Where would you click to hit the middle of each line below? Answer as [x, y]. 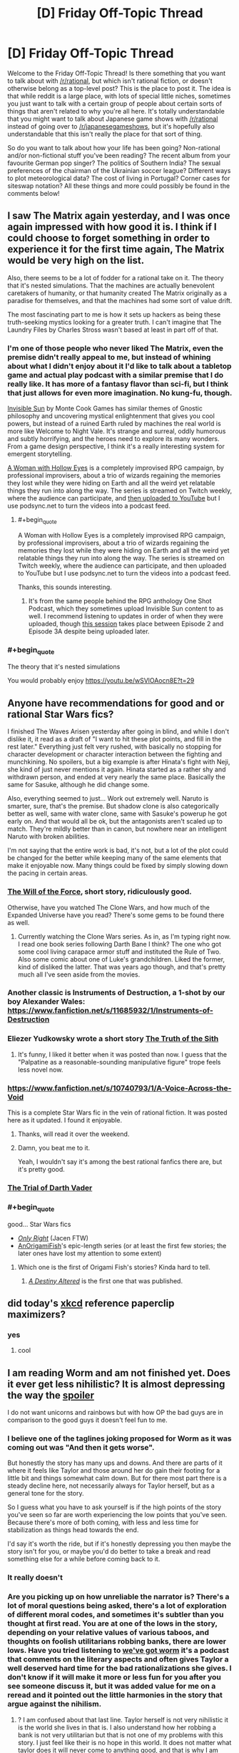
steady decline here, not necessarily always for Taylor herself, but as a [111, 1486]
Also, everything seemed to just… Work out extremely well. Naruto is [108, 799]
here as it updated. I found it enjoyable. [65, 1120]
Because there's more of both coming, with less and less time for [103, 1522]
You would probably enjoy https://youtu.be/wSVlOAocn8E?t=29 [101, 681]
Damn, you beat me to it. [54, 1148]
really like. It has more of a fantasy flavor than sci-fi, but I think [118, 384]
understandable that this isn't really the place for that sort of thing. [105, 134]
